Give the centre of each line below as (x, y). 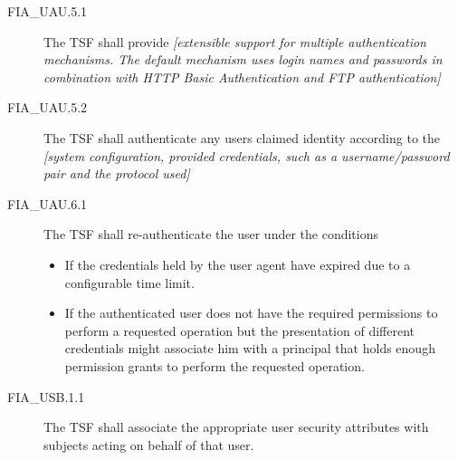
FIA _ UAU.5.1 (48, 11)
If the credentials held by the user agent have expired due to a (238, 264)
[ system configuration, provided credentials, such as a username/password (247, 155)
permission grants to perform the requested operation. (215, 365)
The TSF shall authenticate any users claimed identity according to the (242, 137)
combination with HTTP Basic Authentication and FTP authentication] (242, 77)
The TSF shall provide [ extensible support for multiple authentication (235, 41)
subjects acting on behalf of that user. (149, 444)
